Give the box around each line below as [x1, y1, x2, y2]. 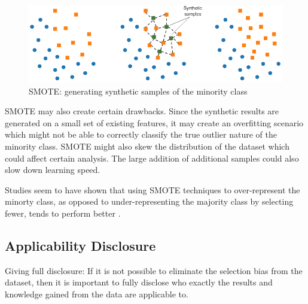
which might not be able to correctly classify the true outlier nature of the [5, 128, 277, 141]
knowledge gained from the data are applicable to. [5, 287, 188, 300]
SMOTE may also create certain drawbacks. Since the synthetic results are [5, 105, 279, 117]
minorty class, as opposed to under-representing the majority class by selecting [5, 195, 294, 208]
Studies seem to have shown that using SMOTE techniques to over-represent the [5, 183, 300, 196]
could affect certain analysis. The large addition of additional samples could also [5, 151, 299, 164]
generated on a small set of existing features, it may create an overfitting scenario [5, 116, 304, 129]
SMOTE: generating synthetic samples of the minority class [29, 84, 248, 97]
